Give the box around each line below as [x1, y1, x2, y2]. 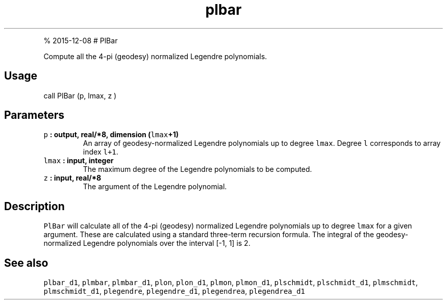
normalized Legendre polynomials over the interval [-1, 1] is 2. [43, 239, 251, 248]
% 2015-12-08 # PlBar [43, 36, 118, 45]
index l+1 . [83, 147, 118, 157]
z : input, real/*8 [43, 173, 102, 183]
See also [4, 256, 48, 269]
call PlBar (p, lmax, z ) [43, 91, 117, 100]
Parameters [4, 109, 64, 122]
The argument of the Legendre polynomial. [83, 182, 227, 191]
